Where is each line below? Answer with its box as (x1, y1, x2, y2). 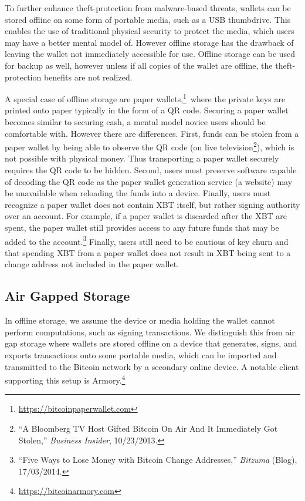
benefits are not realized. (43, 70, 133, 83)
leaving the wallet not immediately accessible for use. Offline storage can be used (5, 48, 296, 60)
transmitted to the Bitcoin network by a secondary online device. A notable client (5, 360, 299, 372)
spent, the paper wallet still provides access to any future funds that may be (5, 221, 279, 233)
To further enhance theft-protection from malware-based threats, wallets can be (5, 2, 291, 14)
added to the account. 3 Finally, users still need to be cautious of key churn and (5, 233, 289, 247)
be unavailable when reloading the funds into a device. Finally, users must (5, 187, 271, 199)
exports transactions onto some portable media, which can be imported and (5, 349, 277, 361)
